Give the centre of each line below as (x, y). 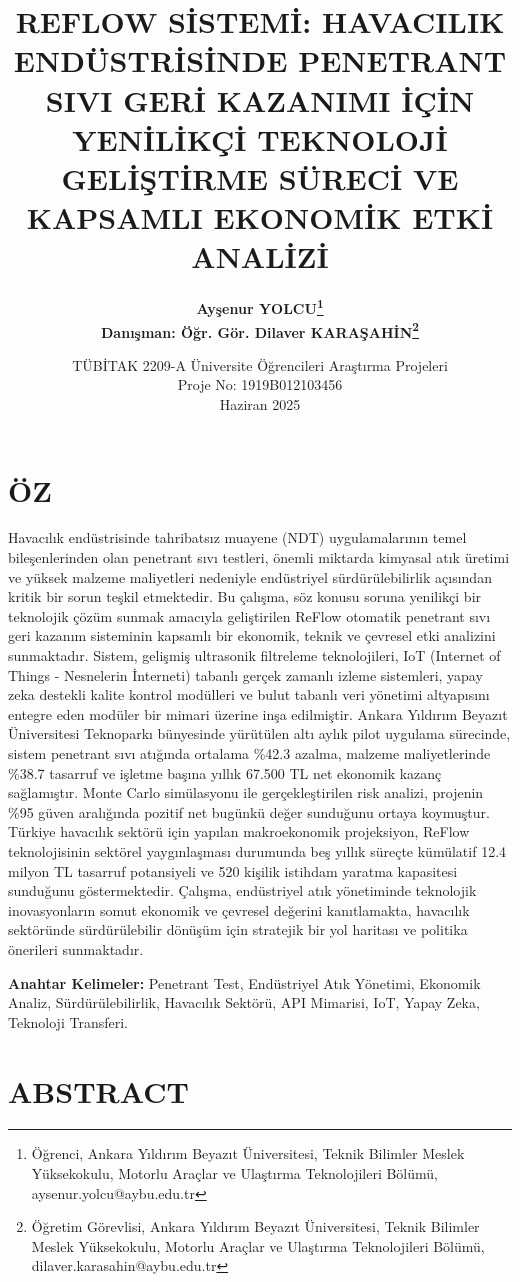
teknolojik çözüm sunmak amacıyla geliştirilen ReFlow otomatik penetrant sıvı (249, 615)
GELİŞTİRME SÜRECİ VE (260, 177)
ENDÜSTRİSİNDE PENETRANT (260, 60)
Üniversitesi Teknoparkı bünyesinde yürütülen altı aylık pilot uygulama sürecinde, (259, 733)
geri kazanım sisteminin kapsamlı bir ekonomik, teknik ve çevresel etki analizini (252, 635)
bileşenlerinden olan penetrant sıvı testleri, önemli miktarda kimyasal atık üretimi (259, 557)
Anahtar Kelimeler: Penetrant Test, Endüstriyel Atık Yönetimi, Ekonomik (244, 982)
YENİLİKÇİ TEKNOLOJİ (260, 138)
